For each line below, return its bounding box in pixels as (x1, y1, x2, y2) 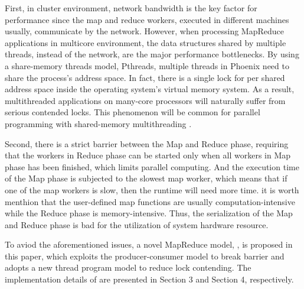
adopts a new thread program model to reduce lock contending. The (5, 261, 251, 274)
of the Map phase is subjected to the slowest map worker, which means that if (5, 172, 287, 184)
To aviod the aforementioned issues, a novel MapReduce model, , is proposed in (5, 238, 293, 251)
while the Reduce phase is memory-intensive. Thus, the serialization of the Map (5, 207, 293, 219)
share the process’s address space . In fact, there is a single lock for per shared (5, 71, 285, 83)
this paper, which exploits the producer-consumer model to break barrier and (5, 249, 285, 262)
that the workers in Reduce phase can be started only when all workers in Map (5, 149, 291, 161)
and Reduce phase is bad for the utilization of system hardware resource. (5, 218, 269, 230)
